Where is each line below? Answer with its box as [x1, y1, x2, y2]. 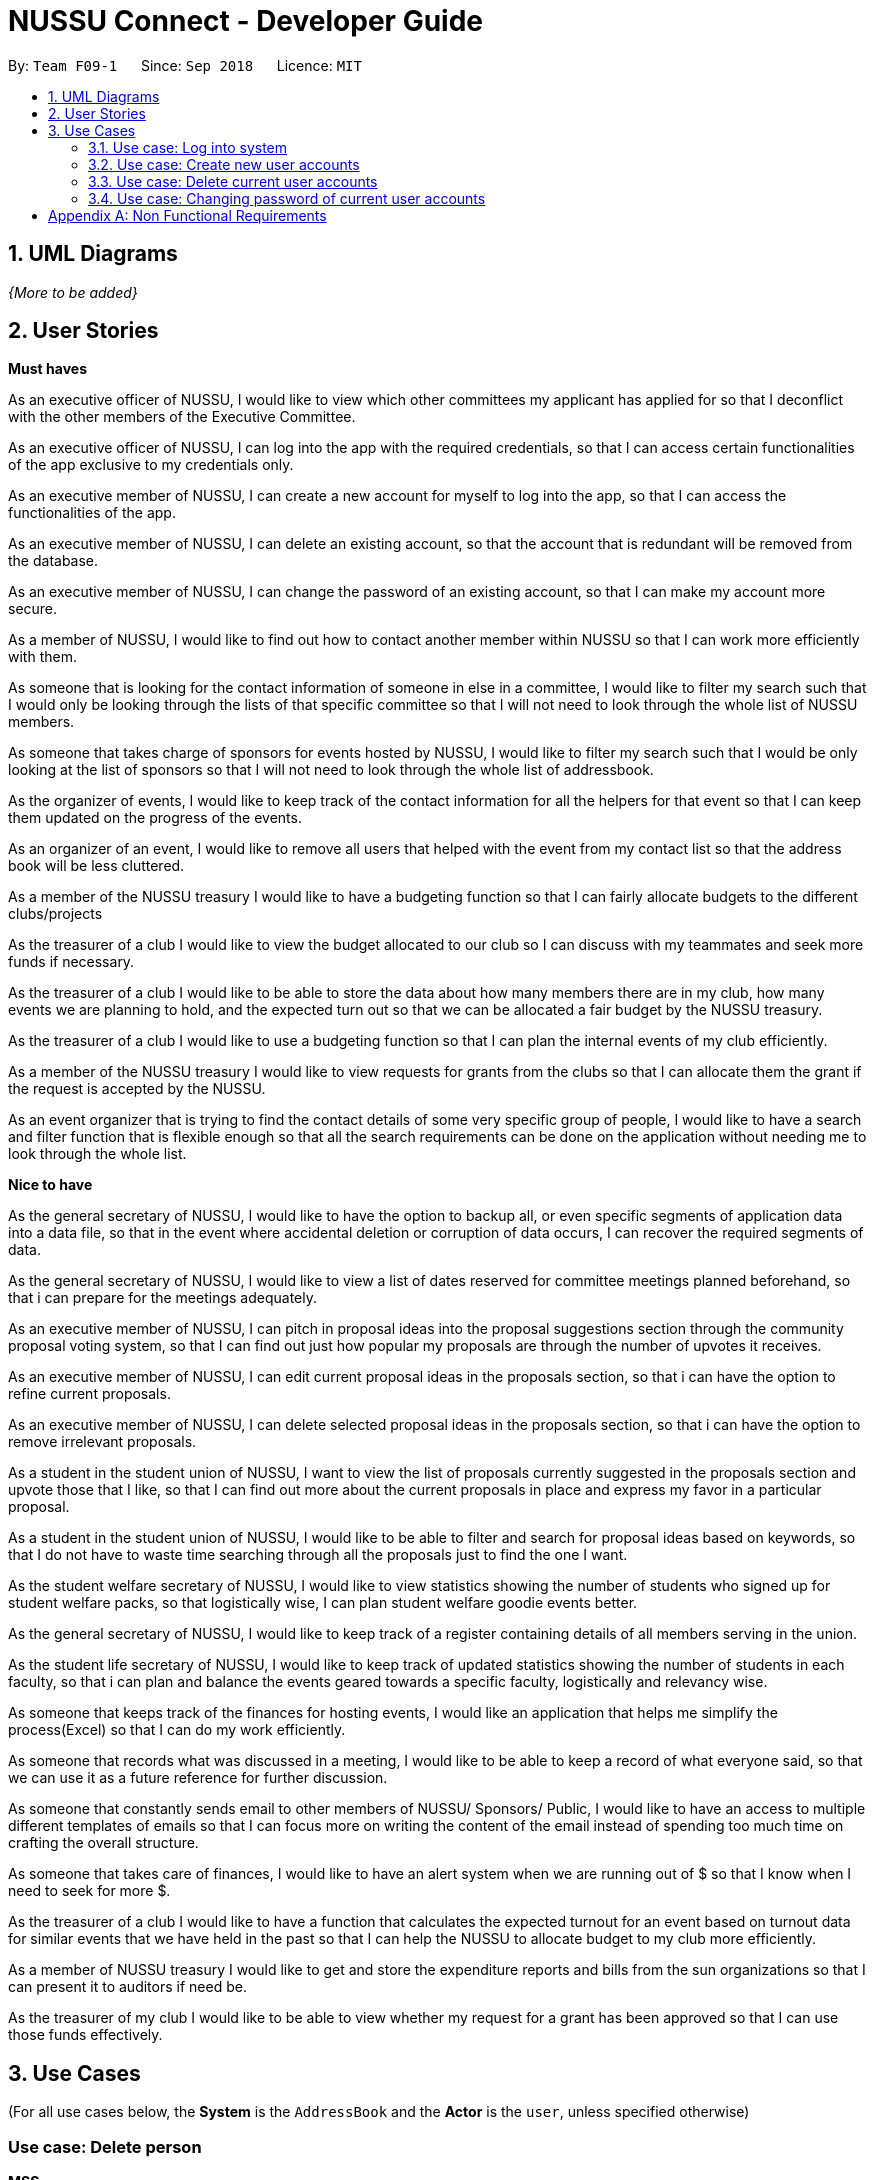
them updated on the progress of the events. [8, 809, 302, 827]
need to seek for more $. [8, 1882, 171, 1900]
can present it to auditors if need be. [8, 1978, 247, 1996]
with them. [8, 648, 77, 666]
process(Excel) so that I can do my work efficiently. [8, 1721, 346, 1739]
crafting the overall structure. [8, 1834, 199, 1852]
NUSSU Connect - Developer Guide [8, 4, 483, 38]
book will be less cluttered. [8, 857, 185, 875]
